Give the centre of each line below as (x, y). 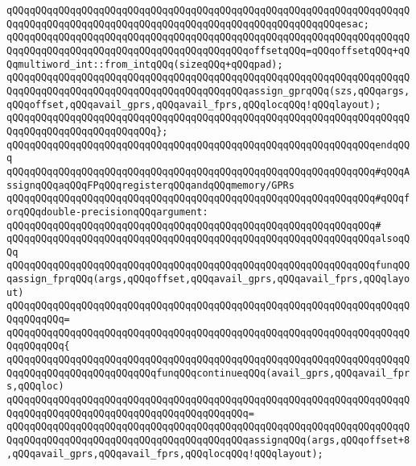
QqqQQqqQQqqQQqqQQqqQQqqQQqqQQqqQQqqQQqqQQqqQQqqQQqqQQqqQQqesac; (188, 24)
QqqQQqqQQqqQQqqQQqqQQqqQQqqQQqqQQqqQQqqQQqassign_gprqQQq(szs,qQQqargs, (208, 91)
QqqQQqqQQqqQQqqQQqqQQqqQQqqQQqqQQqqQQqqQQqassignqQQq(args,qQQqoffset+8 (208, 440)
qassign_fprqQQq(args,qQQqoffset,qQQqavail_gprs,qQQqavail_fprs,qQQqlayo (208, 279)
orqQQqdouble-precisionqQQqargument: (107, 212)
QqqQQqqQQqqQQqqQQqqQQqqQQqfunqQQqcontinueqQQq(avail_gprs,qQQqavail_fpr (208, 373)
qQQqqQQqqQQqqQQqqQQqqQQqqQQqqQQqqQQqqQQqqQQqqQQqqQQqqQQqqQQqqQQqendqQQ (208, 145)
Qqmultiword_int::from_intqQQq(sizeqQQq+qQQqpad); (145, 64)
